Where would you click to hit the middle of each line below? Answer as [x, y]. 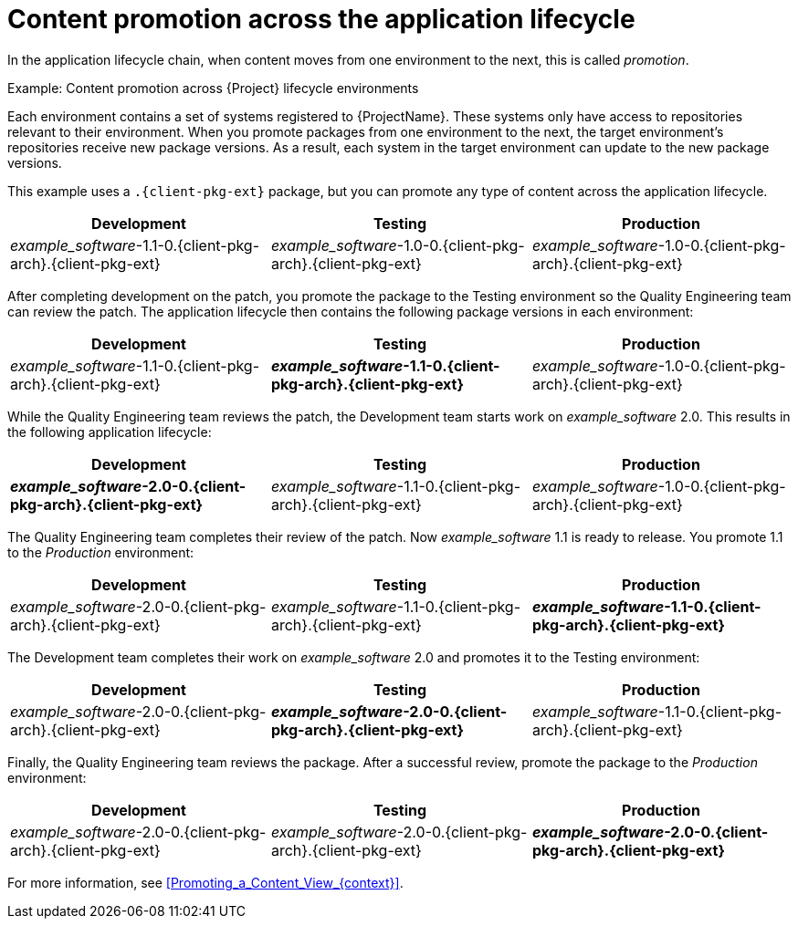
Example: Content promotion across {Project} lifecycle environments [213, 88]
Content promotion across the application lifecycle [321, 19]
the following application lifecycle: [110, 432]
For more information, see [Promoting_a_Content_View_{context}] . [205, 882]
